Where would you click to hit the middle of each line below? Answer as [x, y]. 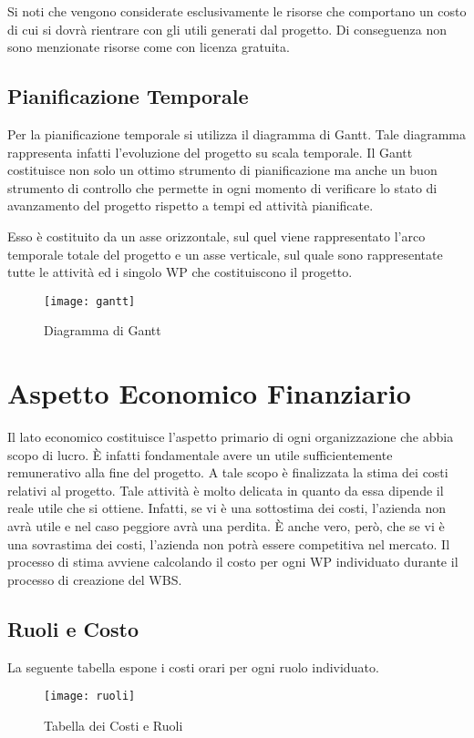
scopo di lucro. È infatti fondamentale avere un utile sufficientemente [200, 454]
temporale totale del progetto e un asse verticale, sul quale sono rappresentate [225, 254]
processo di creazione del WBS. [95, 579]
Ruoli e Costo [73, 628]
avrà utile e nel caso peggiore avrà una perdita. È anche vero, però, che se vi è [226, 526]
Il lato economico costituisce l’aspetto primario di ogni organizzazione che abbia [231, 437]
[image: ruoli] [90, 697]
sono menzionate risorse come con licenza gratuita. [149, 47]
